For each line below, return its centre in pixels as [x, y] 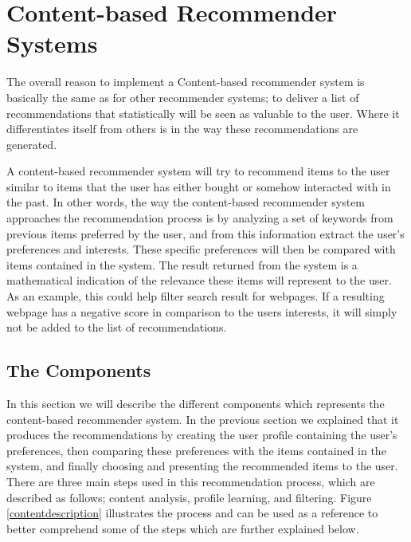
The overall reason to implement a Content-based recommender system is [186, 82]
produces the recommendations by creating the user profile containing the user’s [202, 435]
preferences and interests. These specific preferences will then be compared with [201, 249]
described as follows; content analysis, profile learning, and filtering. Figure [189, 497]
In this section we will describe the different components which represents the [196, 404]
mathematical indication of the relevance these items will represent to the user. [199, 280]
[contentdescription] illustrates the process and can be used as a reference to [192, 513]
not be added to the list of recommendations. [117, 327]
